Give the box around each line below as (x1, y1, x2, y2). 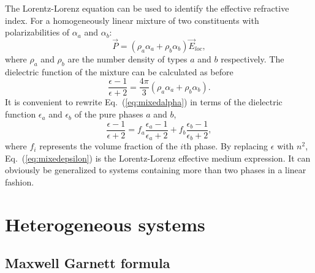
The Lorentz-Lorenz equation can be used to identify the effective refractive (5, 2, 289, 14)
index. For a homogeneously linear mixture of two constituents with (5, 13, 259, 26)
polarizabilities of (5, 26, 70, 39)
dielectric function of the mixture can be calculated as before (5, 65, 233, 78)
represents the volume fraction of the (39, 140, 178, 152)
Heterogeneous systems (5, 211, 205, 236)
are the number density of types (67, 53, 188, 65)
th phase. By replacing (183, 140, 268, 152)
